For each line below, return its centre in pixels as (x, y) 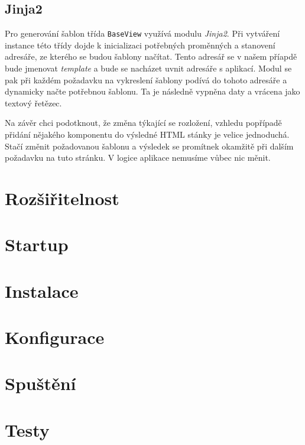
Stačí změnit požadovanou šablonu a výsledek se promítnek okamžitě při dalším (149, 146)
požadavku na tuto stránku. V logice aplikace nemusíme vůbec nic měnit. (138, 157)
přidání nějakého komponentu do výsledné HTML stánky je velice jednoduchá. (147, 134)
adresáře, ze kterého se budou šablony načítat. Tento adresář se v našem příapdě (151, 56)
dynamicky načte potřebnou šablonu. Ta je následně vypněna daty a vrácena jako (152, 91)
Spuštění (40, 383)
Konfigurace (55, 337)
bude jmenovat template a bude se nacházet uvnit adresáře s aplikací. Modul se (148, 68)
